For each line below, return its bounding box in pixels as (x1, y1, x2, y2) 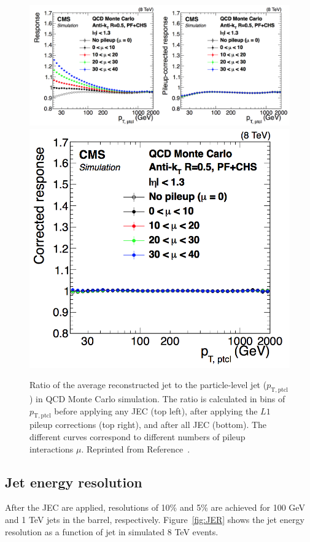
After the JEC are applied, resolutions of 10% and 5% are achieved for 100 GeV (5, 501, 305, 514)
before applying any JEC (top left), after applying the (54, 404, 258, 417)
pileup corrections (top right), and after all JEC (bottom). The (29, 418, 267, 431)
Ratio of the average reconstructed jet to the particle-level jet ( (29, 378, 267, 391)
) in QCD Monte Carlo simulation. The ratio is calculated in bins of (29, 392, 285, 405)
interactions (29, 442, 74, 455)
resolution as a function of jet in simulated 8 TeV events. (5, 525, 219, 538)
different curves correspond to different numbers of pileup (29, 430, 246, 443)
